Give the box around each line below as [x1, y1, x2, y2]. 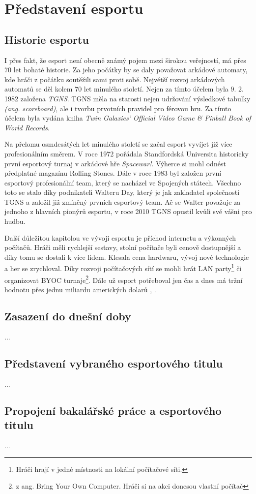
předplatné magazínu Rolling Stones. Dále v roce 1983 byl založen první [4, 168, 222, 178]
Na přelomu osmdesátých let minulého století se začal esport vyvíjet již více [4, 139, 232, 149]
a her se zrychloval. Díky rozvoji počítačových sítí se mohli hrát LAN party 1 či [4, 262, 242, 274]
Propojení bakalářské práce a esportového [4, 402, 222, 418]
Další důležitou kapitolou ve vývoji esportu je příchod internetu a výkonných [4, 232, 236, 243]
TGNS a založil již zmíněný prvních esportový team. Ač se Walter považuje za [4, 196, 241, 207]
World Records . [4, 122, 50, 132]
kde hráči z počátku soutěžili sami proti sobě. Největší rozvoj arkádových [4, 74, 225, 84]
